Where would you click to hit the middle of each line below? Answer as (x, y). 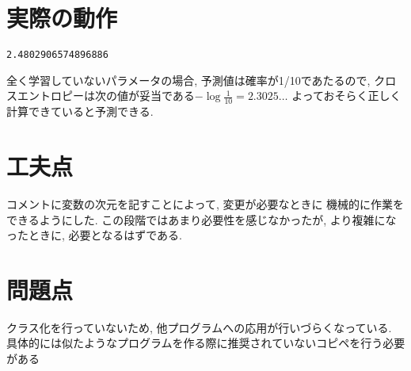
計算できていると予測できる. (80, 111)
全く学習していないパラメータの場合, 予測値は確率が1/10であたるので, (188, 80)
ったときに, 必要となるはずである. (94, 235)
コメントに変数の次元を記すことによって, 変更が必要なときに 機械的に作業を (205, 203)
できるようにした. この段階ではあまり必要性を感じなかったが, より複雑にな (202, 219)
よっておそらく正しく (346, 96)
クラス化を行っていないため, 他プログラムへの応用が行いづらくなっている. (199, 327)
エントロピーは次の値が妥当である (106, 96)
